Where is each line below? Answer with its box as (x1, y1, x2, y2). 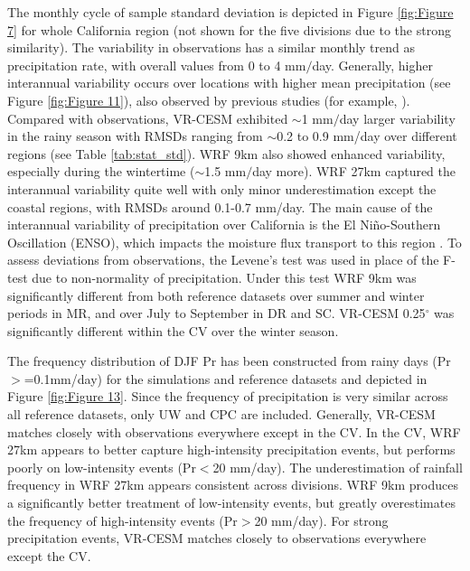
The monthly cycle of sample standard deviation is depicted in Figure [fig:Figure (7, 3, 454, 21)
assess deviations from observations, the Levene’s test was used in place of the (7, 250, 439, 269)
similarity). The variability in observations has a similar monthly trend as (7, 38, 416, 57)
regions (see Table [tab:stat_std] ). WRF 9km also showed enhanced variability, (7, 144, 446, 163)
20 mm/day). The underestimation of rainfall (212, 457, 463, 476)
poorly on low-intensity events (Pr (7, 457, 196, 476)
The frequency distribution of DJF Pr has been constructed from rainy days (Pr (7, 351, 451, 370)
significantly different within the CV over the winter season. (7, 321, 339, 340)
